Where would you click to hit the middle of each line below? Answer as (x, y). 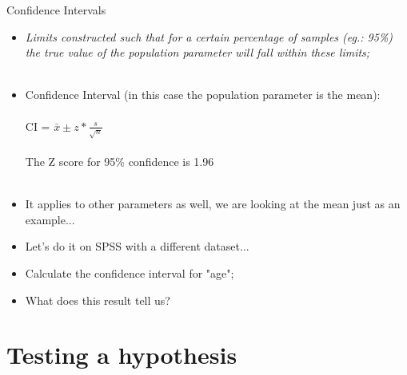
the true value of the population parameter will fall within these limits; (198, 52)
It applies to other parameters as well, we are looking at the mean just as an (213, 204)
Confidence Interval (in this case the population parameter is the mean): (203, 95)
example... (50, 219)
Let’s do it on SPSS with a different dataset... (137, 246)
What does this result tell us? (98, 300)
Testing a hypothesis (122, 355)
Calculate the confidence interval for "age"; (130, 273)
